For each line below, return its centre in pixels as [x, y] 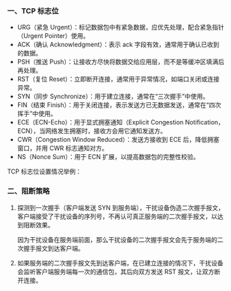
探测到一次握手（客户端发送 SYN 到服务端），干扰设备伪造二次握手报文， [121, 207]
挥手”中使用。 [37, 114]
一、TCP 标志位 [33, 10]
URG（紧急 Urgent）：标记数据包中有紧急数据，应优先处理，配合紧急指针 [121, 27]
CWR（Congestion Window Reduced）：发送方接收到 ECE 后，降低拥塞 [118, 140]
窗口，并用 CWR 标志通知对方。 [63, 148]
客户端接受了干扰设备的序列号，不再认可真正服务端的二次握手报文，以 [117, 216]
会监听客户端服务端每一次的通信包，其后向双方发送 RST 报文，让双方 [115, 272]
